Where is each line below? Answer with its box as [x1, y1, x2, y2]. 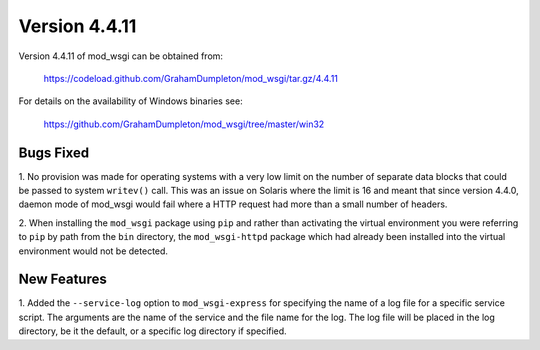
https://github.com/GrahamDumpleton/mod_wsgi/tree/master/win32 [43, 118, 325, 130]
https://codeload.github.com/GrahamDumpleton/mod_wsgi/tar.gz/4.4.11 [43, 72, 339, 84]
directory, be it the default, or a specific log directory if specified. [18, 325, 287, 337]
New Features [18, 271, 107, 288]
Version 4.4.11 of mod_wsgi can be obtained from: [18, 50, 224, 62]
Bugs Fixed [18, 144, 90, 161]
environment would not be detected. [18, 245, 169, 257]
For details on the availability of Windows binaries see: [18, 95, 244, 107]
